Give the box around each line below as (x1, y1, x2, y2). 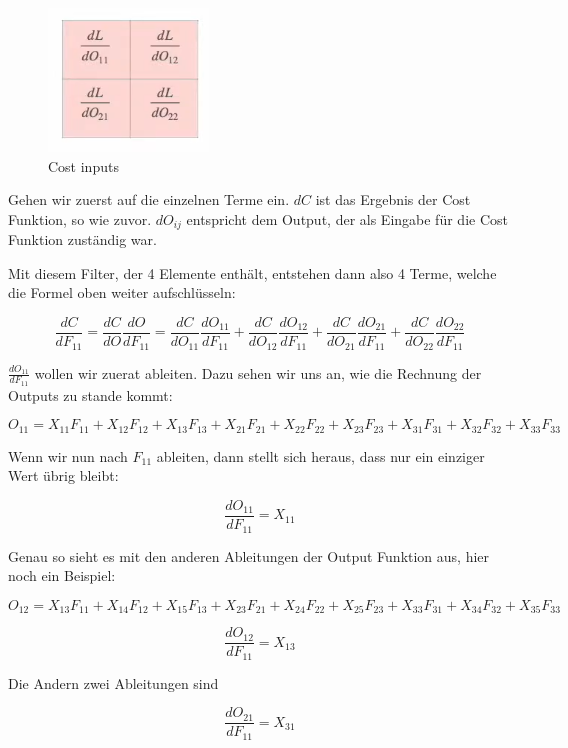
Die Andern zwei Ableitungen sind (8, 672, 219, 693)
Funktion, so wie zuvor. (8, 208, 152, 229)
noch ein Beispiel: (8, 565, 116, 586)
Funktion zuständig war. (8, 229, 157, 250)
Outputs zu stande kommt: (8, 384, 173, 405)
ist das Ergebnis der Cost (315, 189, 471, 210)
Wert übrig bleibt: (8, 465, 119, 486)
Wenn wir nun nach (8, 445, 128, 466)
